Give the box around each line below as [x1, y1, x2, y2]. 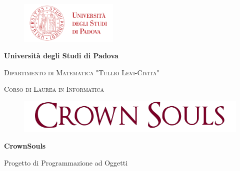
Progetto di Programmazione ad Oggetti [4, 157, 128, 168]
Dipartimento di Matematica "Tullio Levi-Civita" [4, 67, 159, 77]
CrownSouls [4, 141, 46, 151]
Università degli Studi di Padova [4, 50, 118, 61]
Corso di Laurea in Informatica [4, 84, 104, 94]
